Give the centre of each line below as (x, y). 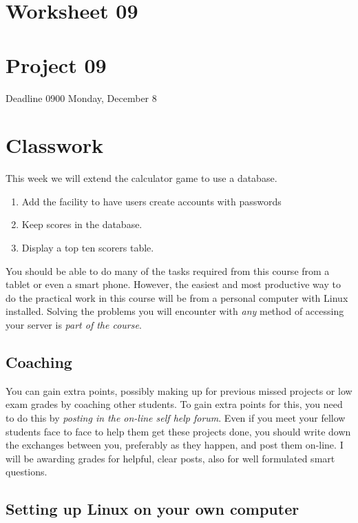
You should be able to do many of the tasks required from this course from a (168, 270)
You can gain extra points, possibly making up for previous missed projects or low (179, 390)
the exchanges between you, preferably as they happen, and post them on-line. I (175, 445)
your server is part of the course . (74, 324)
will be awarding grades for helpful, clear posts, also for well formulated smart (170, 458)
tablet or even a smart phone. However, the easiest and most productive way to (173, 284)
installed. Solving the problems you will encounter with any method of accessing (175, 311)
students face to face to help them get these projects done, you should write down (178, 431)
